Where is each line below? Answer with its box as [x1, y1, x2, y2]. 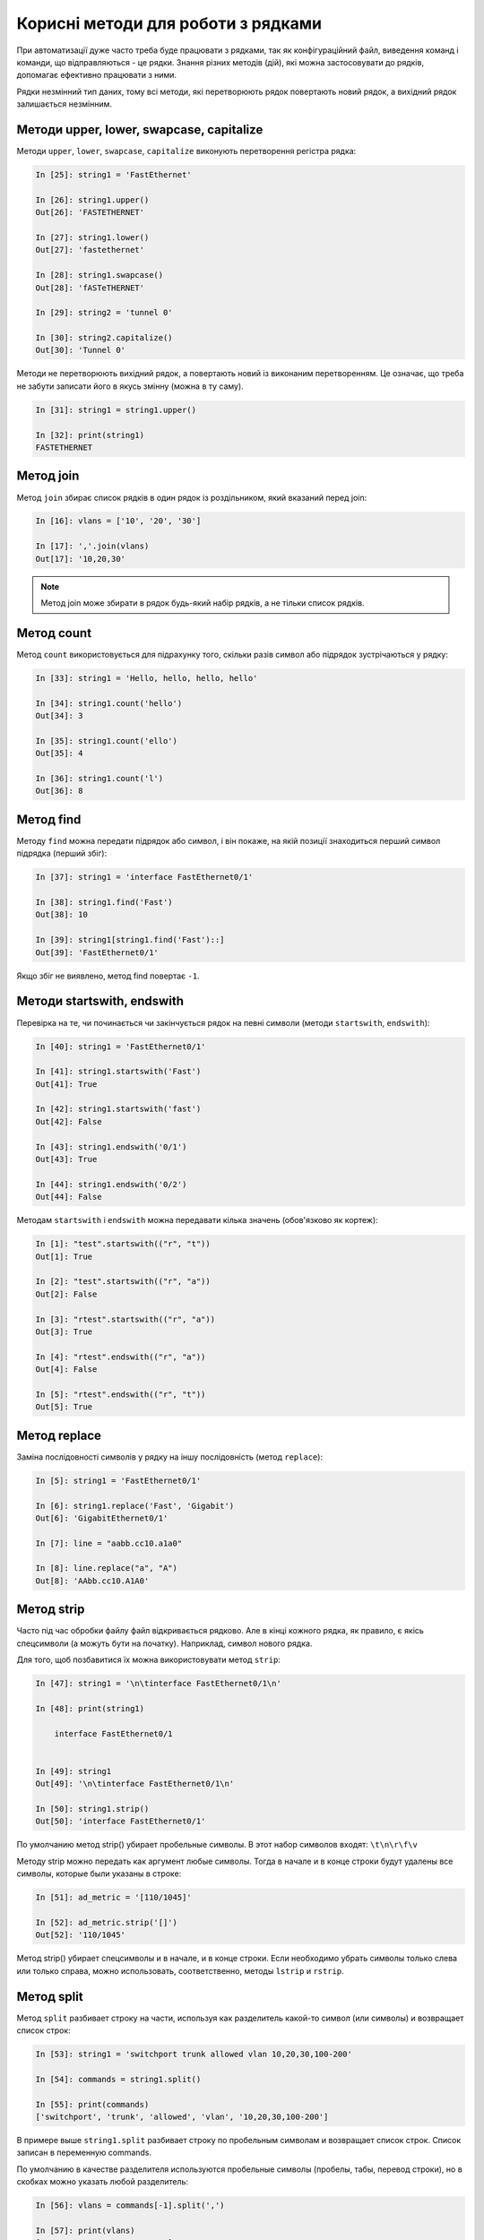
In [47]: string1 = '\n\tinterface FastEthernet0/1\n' [35, 1678, 281, 1689]
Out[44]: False [35, 1192, 102, 1202]
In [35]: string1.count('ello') [35, 736, 178, 745]
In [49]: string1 [35, 1766, 112, 1776]
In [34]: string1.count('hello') [35, 698, 183, 708]
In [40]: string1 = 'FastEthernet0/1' [35, 1041, 206, 1052]
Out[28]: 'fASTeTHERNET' [35, 282, 145, 293]
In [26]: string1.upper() [35, 194, 150, 205]
